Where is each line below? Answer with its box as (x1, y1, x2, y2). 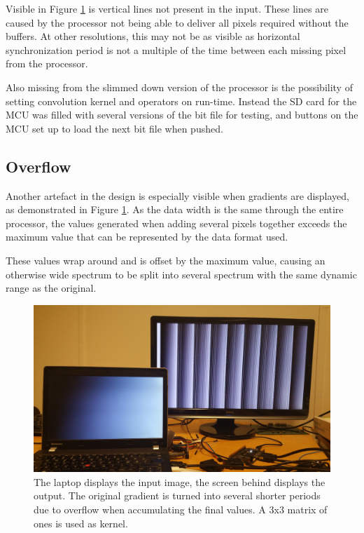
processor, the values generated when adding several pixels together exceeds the (6, 215, 347, 230)
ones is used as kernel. (34, 515, 128, 530)
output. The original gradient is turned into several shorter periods (34, 488, 321, 503)
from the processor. (6, 56, 88, 71)
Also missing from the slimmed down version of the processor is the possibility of (6, 79, 353, 94)
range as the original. (6, 281, 97, 295)
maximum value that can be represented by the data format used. (6, 229, 288, 244)
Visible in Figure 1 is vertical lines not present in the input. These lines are (6, 1, 328, 15)
